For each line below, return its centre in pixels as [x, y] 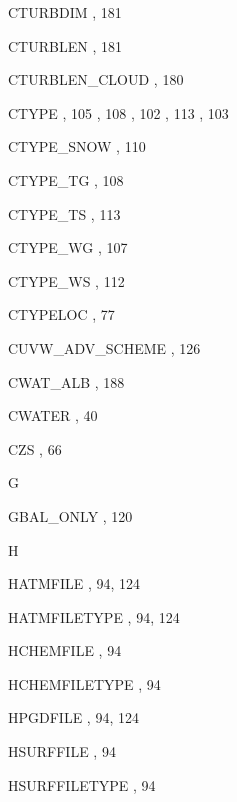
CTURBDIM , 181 [65, 12]
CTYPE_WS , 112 [66, 280]
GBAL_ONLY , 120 [70, 515]
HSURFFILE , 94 [62, 751]
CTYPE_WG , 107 [68, 247]
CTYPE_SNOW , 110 [77, 146]
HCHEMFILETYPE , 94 [84, 683]
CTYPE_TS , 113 [64, 213]
